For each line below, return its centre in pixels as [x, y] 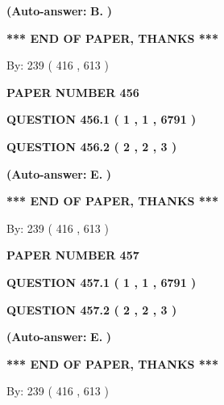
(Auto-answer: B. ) [59, 11]
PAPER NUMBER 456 [73, 92]
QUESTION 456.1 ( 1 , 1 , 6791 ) [102, 119]
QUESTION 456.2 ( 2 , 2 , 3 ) [92, 146]
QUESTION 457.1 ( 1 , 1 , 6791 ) [102, 282]
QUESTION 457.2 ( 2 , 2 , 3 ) [92, 309]
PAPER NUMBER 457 [73, 255]
